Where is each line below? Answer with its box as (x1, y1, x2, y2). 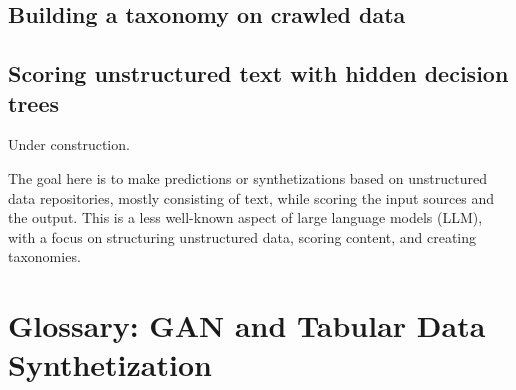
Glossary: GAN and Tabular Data (8, 305, 486, 346)
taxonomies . (8, 246, 81, 267)
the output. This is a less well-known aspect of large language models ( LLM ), (8, 207, 483, 228)
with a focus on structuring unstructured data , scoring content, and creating (8, 226, 477, 247)
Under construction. (8, 134, 130, 155)
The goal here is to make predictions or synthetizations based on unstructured (8, 167, 487, 188)
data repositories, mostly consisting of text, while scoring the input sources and (8, 187, 495, 208)
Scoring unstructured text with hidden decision (8, 58, 509, 89)
